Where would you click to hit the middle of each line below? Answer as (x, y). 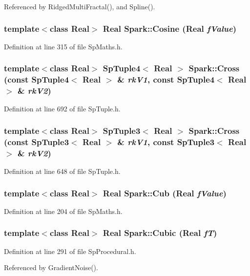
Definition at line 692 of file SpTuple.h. (62, 109)
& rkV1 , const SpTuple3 (166, 141)
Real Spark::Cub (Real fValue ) (165, 193)
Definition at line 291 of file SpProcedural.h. (70, 251)
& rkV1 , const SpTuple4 (166, 79)
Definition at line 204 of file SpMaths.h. (63, 211)
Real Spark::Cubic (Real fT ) (160, 233)
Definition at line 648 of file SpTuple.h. (62, 171)
